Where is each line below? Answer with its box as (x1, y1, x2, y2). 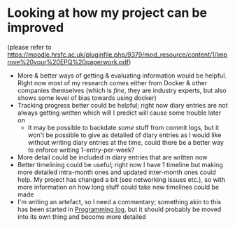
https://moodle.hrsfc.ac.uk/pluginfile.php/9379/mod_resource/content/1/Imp (7, 50, 228, 59)
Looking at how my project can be (7, 5, 208, 21)
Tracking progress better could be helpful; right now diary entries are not (17, 101, 228, 109)
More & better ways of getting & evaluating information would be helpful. (17, 71, 227, 80)
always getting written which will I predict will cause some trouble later (17, 108, 222, 117)
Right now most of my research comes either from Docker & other (17, 78, 208, 87)
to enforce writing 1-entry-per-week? (27, 145, 135, 154)
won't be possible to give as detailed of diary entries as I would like (27, 131, 222, 139)
